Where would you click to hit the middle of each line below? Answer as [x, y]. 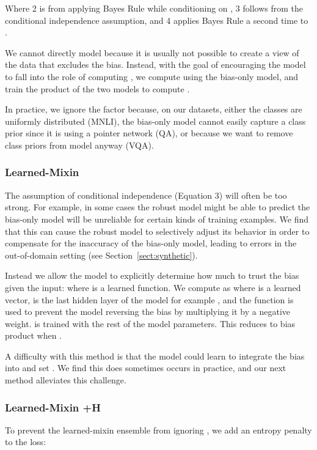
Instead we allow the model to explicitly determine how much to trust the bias [152, 275]
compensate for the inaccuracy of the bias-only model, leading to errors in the [151, 243]
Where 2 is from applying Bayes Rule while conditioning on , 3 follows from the [154, 8]
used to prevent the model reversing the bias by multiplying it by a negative [148, 312]
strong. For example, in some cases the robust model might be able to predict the [158, 207]
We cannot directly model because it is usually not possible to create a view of [152, 52]
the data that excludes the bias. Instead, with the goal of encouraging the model [155, 65]
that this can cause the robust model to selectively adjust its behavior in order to [157, 231]
